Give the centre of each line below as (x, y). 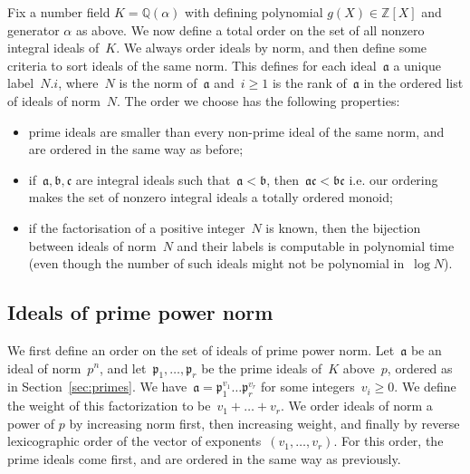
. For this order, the (388, 441)
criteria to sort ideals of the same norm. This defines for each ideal (192, 65)
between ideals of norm (92, 245)
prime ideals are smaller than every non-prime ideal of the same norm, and (236, 131)
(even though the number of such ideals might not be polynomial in (216, 263)
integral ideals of (53, 48)
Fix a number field (59, 12)
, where (78, 83)
